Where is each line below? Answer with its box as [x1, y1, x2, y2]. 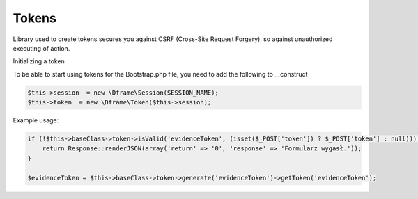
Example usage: [13, 116, 59, 125]
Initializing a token [13, 57, 65, 65]
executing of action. [13, 44, 70, 52]
